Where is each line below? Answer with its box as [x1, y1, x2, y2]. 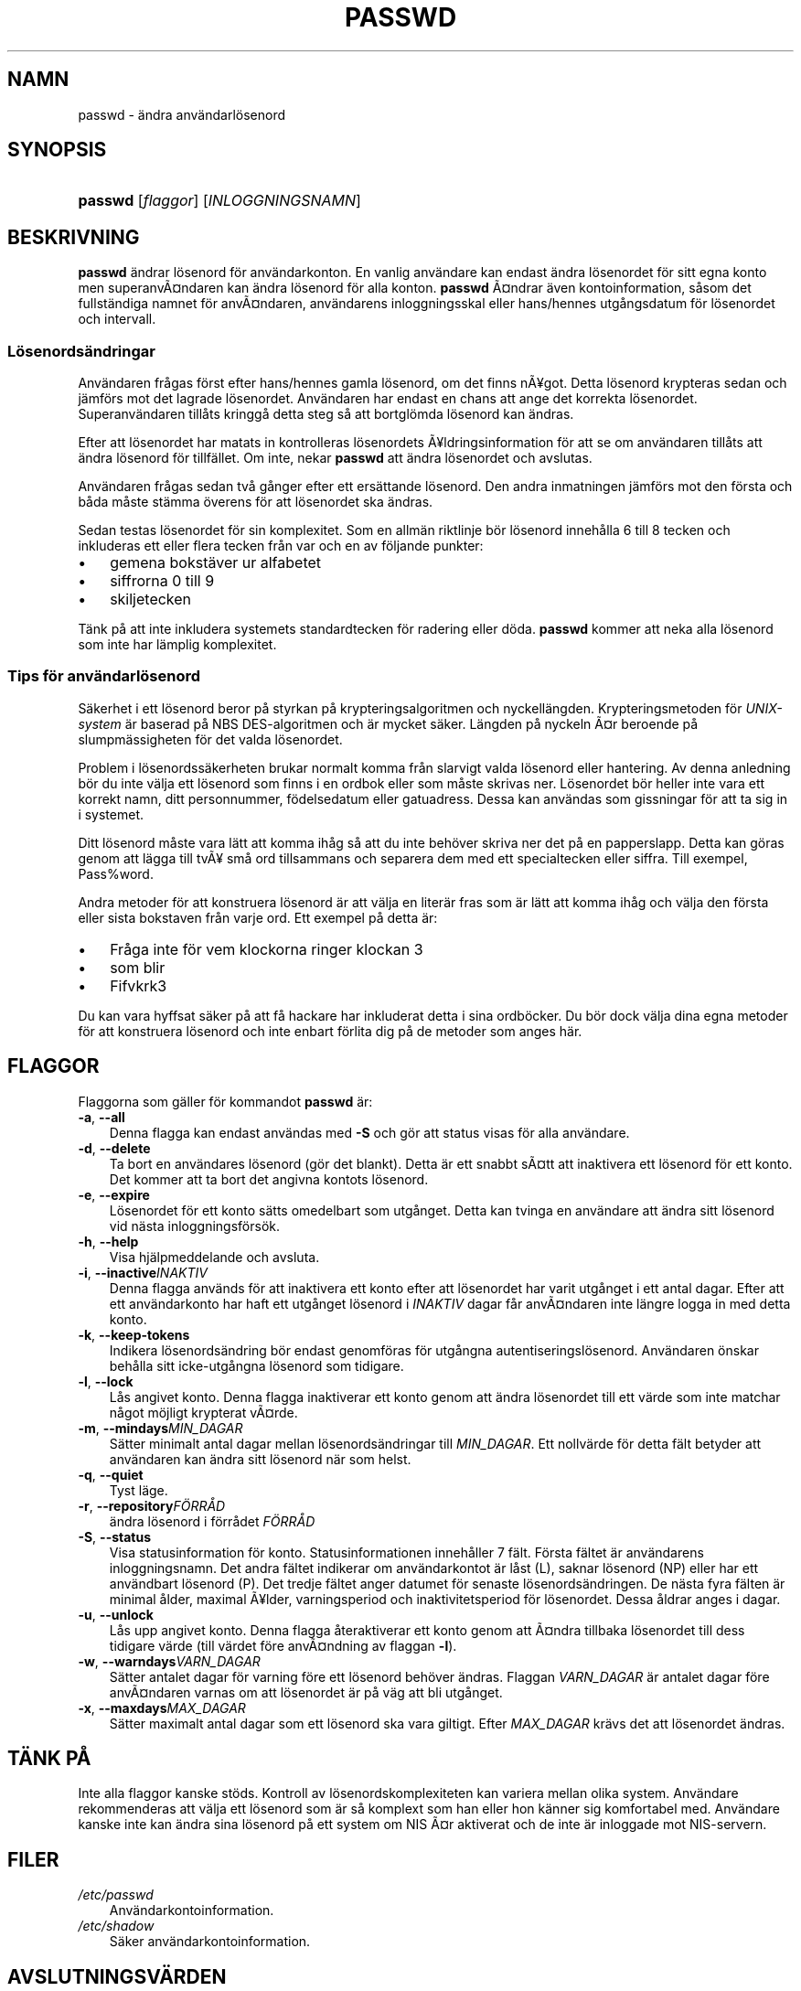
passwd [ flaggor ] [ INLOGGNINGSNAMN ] [78, 191, 361, 210]
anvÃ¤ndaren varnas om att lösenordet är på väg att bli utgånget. [109, 1684, 503, 1700]
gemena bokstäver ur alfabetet [110, 553, 322, 573]
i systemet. [78, 806, 144, 822]
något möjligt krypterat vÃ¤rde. [109, 1404, 298, 1420]
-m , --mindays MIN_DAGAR [78, 1419, 243, 1436]
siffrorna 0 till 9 [110, 572, 215, 591]
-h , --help [78, 1233, 139, 1249]
